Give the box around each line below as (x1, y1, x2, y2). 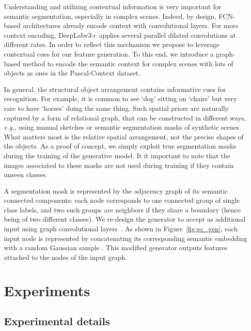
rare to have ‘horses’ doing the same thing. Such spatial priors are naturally (4, 103, 229, 113)
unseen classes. (4, 169, 47, 180)
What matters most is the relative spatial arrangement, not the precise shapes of (4, 131, 244, 141)
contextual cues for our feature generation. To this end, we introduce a (4, 48, 214, 59)
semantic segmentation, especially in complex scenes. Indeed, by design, (4, 11, 217, 21)
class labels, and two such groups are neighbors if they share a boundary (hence (4, 204, 241, 214)
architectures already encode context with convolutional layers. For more (22, 20, 239, 30)
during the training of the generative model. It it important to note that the (4, 150, 231, 160)
